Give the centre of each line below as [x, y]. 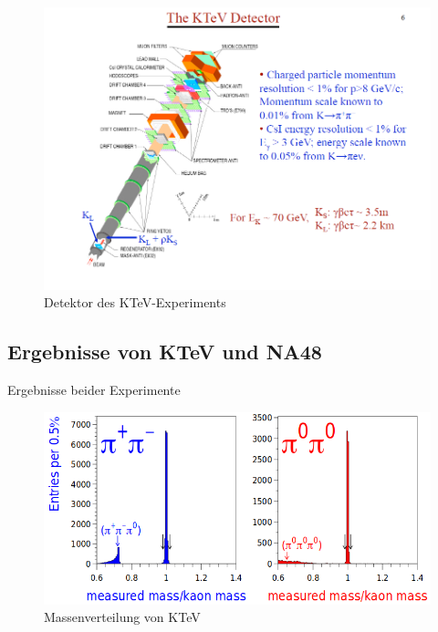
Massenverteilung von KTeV [122, 617]
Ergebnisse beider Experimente [94, 390]
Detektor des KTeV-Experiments [135, 302]
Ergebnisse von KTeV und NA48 [165, 352]
